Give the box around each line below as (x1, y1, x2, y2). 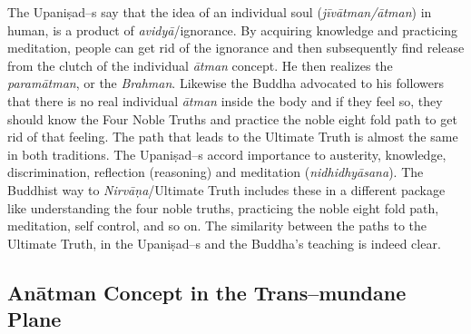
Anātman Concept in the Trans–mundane (7, 278, 407, 306)
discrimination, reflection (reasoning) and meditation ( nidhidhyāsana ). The (7, 162, 424, 182)
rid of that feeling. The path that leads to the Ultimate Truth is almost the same (7, 127, 458, 146)
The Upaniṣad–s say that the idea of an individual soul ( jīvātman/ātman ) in (7, 3, 432, 21)
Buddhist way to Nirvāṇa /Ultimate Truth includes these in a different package (7, 180, 446, 199)
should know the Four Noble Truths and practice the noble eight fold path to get (7, 109, 457, 128)
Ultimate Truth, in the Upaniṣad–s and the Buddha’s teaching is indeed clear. (7, 233, 441, 252)
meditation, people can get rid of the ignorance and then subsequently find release (7, 38, 465, 57)
